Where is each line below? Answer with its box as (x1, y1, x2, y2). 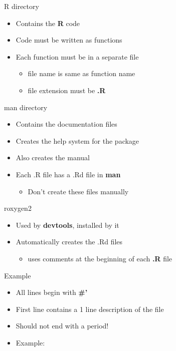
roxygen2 (4, 203, 32, 213)
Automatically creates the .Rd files (16, 236, 123, 247)
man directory (4, 102, 48, 112)
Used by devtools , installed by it (16, 219, 119, 230)
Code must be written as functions (16, 35, 122, 45)
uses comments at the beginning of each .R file (28, 253, 172, 263)
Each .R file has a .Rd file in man (16, 169, 121, 179)
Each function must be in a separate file (16, 51, 139, 62)
